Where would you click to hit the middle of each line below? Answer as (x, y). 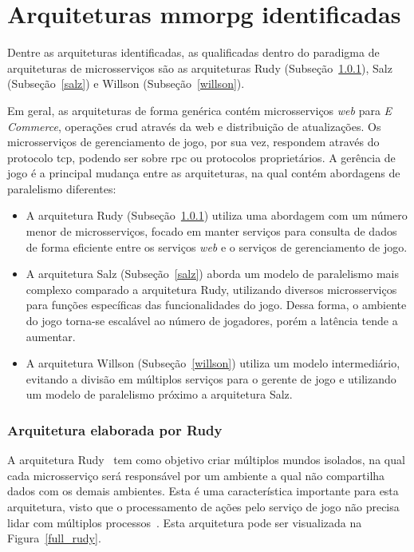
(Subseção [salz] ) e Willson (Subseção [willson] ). (126, 83)
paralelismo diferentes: (62, 188)
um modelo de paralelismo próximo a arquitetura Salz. (159, 394)
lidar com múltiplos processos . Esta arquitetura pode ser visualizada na (185, 522)
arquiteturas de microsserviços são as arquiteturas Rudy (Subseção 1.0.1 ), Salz (200, 68)
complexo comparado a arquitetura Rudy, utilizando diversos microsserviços (211, 289)
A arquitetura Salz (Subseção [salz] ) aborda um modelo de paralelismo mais (212, 274)
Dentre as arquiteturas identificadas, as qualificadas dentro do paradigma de (193, 52)
